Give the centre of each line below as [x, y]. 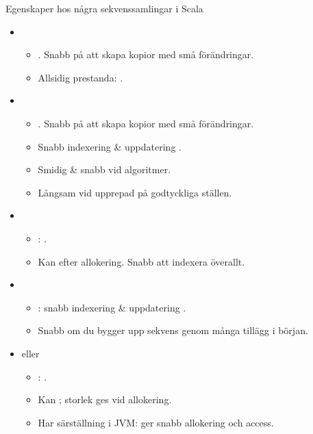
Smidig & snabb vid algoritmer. [104, 169]
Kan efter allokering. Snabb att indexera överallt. [141, 261]
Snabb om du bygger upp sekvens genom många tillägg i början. [173, 330]
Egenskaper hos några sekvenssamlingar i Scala [104, 8]
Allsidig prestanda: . [80, 77]
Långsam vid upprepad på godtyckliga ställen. [135, 192]
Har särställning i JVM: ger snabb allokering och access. [156, 422]
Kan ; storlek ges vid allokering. [105, 399]
